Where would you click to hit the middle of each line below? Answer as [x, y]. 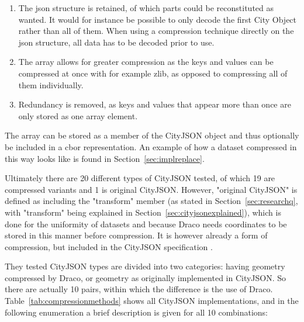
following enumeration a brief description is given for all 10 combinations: [136, 312]
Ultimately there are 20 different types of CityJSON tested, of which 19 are [140, 178]
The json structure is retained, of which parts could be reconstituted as [146, 8]
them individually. [51, 84]
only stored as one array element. [78, 115]
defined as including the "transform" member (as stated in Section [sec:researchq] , [151, 201]
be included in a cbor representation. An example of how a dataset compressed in [151, 146]
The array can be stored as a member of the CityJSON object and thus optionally [152, 135]
